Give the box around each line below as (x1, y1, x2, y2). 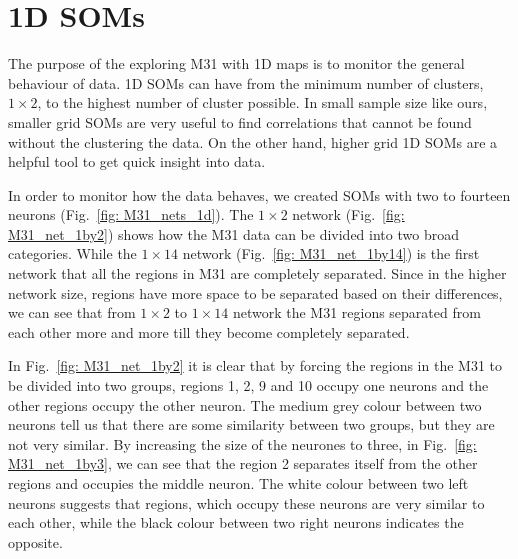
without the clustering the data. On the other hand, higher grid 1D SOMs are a (8, 131, 498, 152)
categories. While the (8, 243, 137, 264)
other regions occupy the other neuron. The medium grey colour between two (8, 394, 482, 415)
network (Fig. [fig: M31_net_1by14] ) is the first (182, 243, 480, 264)
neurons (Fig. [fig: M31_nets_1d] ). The (8, 204, 254, 225)
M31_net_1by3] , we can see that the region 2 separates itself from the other (8, 453, 478, 474)
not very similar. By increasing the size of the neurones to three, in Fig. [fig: (8, 433, 477, 454)
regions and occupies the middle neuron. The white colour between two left (8, 473, 469, 493)
